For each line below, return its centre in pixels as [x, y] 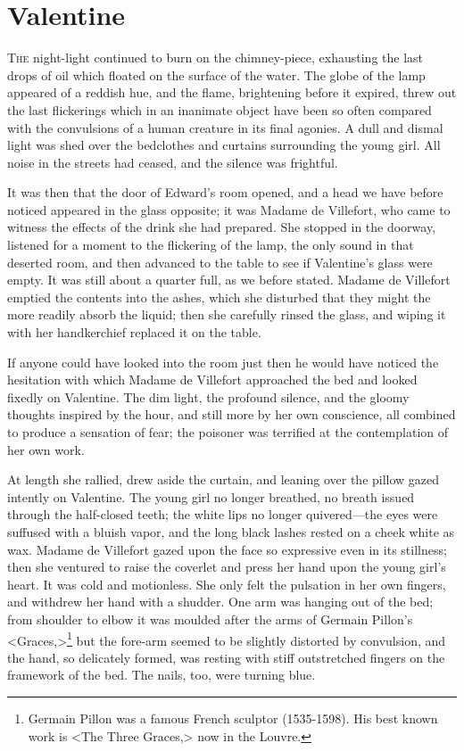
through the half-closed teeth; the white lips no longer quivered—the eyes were [223, 514]
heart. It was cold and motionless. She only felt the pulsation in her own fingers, [227, 584]
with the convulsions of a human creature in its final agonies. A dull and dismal [225, 127]
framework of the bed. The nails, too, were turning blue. [162, 675]
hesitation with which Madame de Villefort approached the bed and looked [212, 380]
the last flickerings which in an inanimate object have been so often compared [220, 109]
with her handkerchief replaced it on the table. [134, 332]
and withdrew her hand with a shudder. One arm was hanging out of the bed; [220, 602]
